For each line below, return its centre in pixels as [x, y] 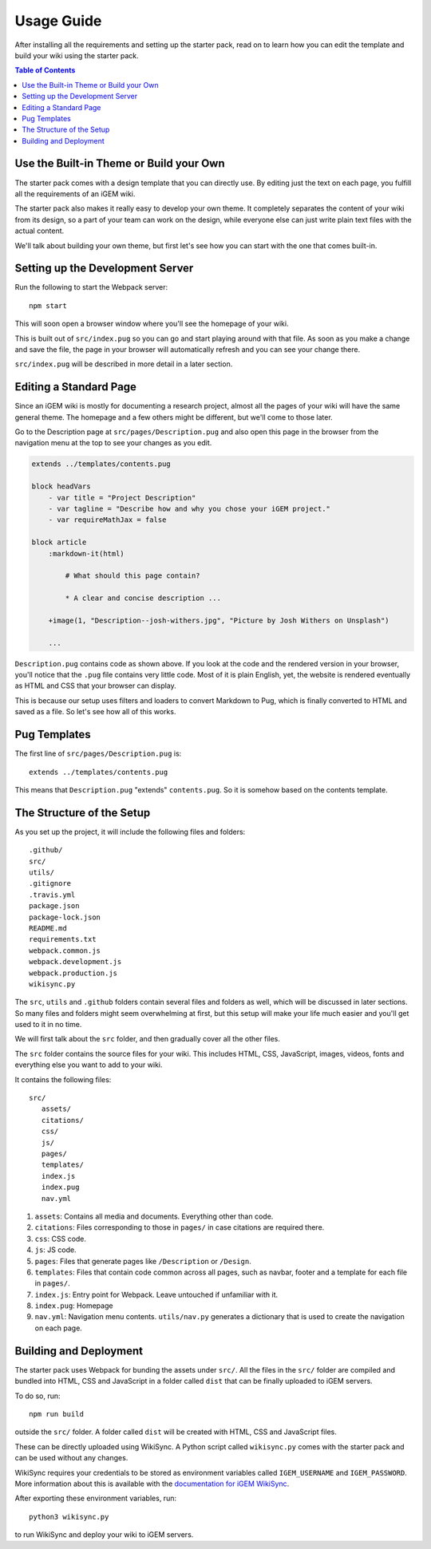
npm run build [56, 1414]
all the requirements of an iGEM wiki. [75, 194]
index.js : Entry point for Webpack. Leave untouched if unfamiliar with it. [156, 1294]
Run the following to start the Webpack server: [91, 287]
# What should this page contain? [132, 576]
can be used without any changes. [71, 1458]
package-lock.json [65, 917]
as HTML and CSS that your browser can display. [96, 686]
